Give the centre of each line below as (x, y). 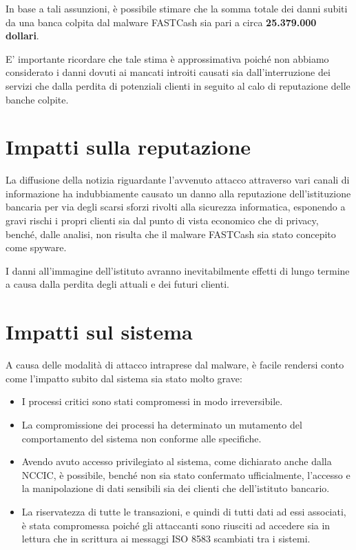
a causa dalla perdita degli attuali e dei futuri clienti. (117, 284)
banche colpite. (37, 99)
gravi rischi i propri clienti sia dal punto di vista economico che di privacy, (162, 220)
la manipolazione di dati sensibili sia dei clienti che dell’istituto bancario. (176, 488)
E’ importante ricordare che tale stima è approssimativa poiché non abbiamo (167, 58)
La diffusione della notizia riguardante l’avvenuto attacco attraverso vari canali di (178, 180)
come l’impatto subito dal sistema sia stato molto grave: (124, 378)
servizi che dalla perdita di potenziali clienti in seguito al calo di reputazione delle (178, 85)
